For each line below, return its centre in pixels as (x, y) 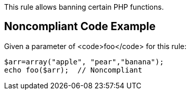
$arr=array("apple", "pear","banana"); (84, 62)
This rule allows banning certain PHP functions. (84, 7)
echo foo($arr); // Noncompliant (73, 70)
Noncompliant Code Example (80, 27)
